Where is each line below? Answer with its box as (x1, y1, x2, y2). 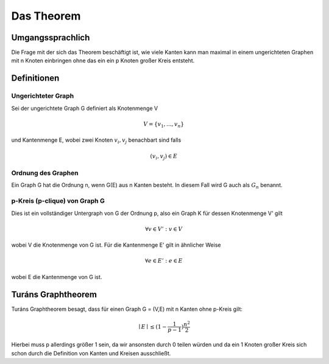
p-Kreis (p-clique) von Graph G (11, 197, 105, 205)
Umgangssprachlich (11, 32, 90, 43)
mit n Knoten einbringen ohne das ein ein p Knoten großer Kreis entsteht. (11, 57, 195, 64)
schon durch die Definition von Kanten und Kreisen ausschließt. (11, 349, 171, 357)
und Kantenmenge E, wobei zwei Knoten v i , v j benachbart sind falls (11, 136, 182, 145)
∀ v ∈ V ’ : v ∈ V (145, 225, 183, 232)
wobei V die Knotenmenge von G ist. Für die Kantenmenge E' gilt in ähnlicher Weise (11, 241, 221, 249)
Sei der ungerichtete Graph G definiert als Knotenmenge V (11, 104, 158, 112)
